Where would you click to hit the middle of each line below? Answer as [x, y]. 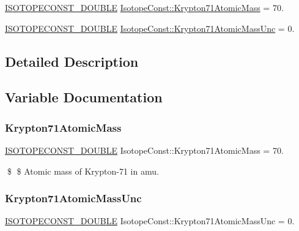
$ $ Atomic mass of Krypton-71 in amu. [83, 171]
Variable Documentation [84, 97]
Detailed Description [72, 61]
